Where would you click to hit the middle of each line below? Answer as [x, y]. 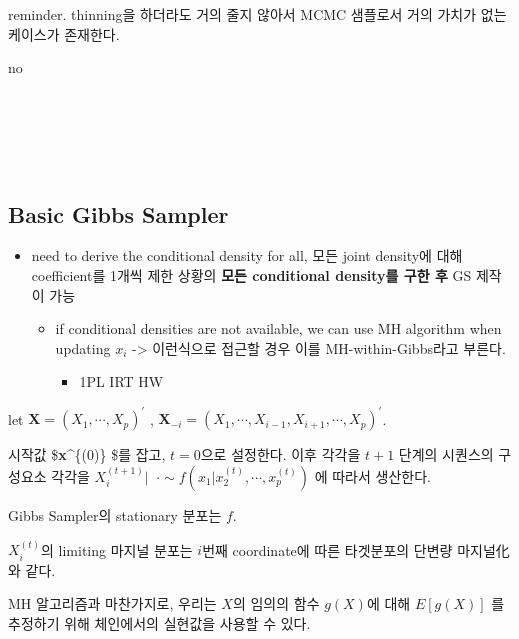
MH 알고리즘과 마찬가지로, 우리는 [112, 603]
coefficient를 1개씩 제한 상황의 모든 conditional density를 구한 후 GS [251, 274]
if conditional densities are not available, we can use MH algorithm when [278, 328]
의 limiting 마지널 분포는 [117, 549]
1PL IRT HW [121, 381]
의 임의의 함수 [276, 603]
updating [83, 347]
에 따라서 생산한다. [372, 476]
